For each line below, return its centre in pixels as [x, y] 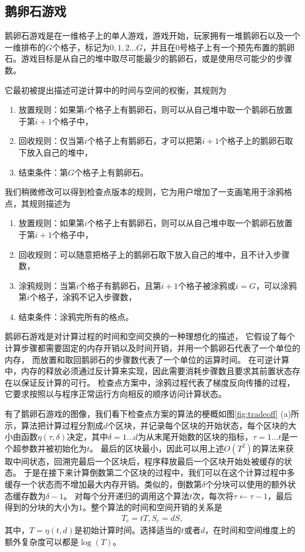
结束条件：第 [43, 172]
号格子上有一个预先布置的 [229, 47]
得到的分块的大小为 [42, 507]
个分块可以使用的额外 [247, 484]
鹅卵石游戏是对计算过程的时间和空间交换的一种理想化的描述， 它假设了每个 [150, 336]
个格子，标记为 [81, 47]
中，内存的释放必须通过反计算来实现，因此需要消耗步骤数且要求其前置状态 [148, 371]
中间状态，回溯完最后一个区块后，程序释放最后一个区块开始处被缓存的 [148, 461]
